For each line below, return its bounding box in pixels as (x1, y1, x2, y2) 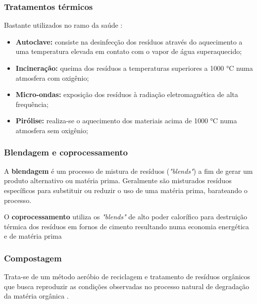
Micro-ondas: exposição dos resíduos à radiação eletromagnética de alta (15, 89, 238, 100)
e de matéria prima (4, 231, 62, 241)
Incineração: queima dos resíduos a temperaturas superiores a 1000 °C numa (15, 63, 253, 73)
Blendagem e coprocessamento (4, 146, 128, 158)
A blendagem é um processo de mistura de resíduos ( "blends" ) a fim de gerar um (4, 165, 253, 176)
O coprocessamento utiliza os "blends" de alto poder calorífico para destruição (4, 211, 248, 222)
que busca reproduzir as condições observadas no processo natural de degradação (4, 281, 250, 291)
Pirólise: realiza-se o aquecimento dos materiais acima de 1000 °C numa (15, 115, 237, 126)
